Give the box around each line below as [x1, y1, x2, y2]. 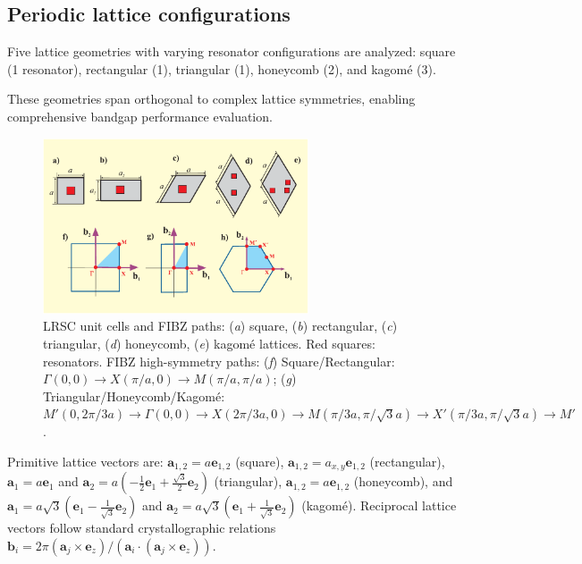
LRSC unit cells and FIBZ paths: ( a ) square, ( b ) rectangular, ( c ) [43, 316, 398, 335]
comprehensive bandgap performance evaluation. [7, 106, 273, 125]
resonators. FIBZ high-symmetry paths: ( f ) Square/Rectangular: [43, 351, 395, 370]
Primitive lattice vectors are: [7, 451, 164, 470]
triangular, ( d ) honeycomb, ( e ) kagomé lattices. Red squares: [43, 334, 375, 352]
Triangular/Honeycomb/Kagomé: [43, 386, 225, 405]
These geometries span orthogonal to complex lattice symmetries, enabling [7, 89, 416, 108]
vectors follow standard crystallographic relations [7, 518, 276, 537]
